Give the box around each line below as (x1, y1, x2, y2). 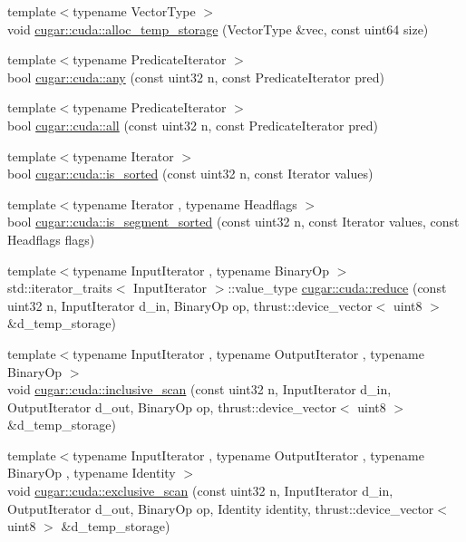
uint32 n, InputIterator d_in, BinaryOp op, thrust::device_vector (7, 295, 373, 315)
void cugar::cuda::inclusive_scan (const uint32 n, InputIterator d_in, (7, 380, 392, 399)
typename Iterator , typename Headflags (73, 194, 297, 213)
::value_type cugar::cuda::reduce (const (228, 278, 447, 297)
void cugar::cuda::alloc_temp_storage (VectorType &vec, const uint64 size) (7, 19, 429, 38)
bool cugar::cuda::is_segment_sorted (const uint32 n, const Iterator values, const (7, 212, 460, 231)
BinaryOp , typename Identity (7, 463, 176, 482)
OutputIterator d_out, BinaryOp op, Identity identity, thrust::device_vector (7, 498, 434, 518)
